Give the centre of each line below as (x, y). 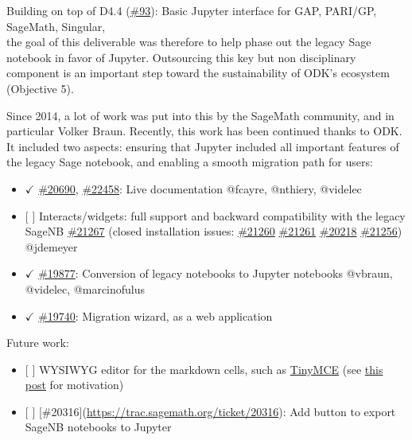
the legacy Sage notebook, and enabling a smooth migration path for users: (190, 162)
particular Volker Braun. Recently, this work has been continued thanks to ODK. (204, 131)
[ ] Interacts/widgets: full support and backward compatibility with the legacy (215, 215)
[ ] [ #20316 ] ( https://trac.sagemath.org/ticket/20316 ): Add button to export (210, 411)
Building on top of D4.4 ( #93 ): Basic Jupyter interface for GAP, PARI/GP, (192, 10)
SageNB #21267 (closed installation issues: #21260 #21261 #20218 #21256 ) (214, 231)
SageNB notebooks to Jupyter (98, 427)
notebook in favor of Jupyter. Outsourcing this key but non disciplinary (181, 57)
